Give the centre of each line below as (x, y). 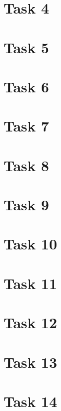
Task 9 (26, 204)
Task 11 (30, 283)
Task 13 (30, 362)
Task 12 (30, 322)
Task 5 (26, 47)
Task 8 (26, 165)
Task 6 (26, 86)
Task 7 (26, 126)
